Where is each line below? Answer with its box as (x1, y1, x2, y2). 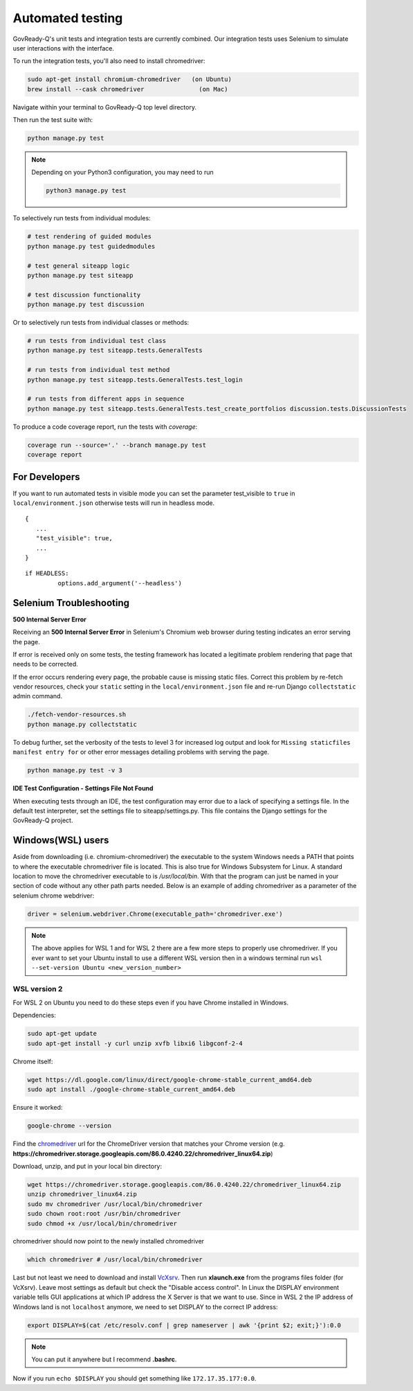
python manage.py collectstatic (27, 720, 138, 728)
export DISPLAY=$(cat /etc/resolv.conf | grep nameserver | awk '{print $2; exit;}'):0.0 (27, 1321, 342, 1329)
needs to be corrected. (12, 660, 79, 668)
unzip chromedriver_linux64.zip (27, 1190, 138, 1198)
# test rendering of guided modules (27, 233, 152, 240)
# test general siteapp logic (27, 262, 130, 269)
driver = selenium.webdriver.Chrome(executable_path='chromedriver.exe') (27, 910, 283, 918)
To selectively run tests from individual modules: (12, 214, 152, 222)
